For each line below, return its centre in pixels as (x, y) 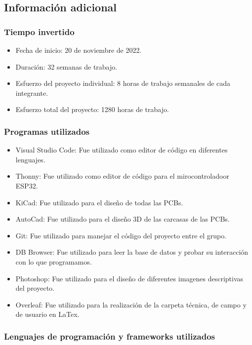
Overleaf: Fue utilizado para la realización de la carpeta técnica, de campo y (131, 304)
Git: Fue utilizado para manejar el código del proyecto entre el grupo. (121, 235)
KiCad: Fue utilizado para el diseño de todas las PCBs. (99, 202)
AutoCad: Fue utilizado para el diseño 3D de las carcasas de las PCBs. (123, 219)
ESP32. (27, 185)
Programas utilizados (47, 131)
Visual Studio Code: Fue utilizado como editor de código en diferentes (122, 150)
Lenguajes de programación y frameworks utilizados (109, 336)
